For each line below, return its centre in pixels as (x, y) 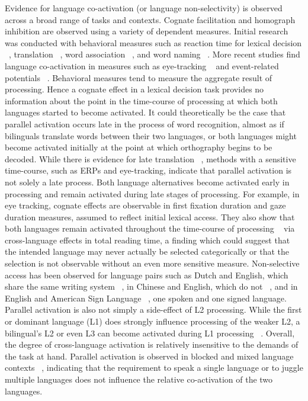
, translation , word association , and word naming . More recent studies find (155, 54)
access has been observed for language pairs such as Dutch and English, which (147, 275)
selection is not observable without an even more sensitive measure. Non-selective (152, 263)
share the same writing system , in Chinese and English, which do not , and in (151, 286)
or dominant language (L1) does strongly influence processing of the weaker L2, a (153, 321)
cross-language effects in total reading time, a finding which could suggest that (147, 240)
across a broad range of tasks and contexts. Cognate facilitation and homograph (150, 19)
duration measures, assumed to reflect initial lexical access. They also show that (150, 216)
